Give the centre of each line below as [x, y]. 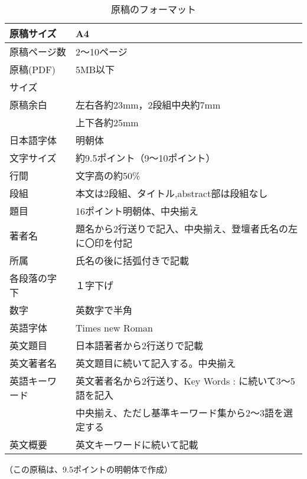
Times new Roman [114, 327]
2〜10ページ [101, 52]
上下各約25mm [107, 122]
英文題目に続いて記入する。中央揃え [156, 363]
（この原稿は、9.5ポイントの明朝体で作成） [89, 469]
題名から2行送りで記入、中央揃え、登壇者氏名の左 [186, 229]
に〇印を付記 [104, 243]
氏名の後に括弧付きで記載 [132, 260]
